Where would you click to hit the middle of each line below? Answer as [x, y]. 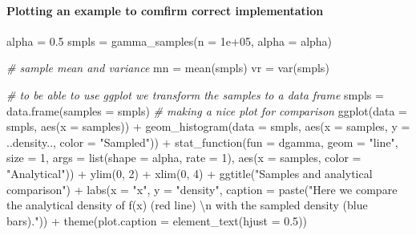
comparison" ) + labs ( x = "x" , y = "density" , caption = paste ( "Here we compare [202, 189]
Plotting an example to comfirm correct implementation [165, 10]
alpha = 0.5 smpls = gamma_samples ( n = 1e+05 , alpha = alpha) [170, 41]
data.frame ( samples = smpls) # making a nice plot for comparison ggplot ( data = [207, 110]
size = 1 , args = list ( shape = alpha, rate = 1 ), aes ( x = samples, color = [184, 158]
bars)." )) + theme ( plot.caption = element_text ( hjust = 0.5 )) [157, 220]
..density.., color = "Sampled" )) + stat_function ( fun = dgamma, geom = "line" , [202, 142]
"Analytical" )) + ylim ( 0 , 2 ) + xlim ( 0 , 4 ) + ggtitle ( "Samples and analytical [190, 173]
